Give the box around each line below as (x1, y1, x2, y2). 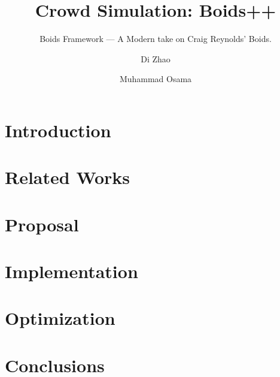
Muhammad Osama (119, 73, 192, 85)
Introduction (5, 117, 111, 142)
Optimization (5, 306, 115, 330)
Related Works (5, 165, 130, 189)
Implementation (5, 259, 138, 283)
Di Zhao (141, 52, 171, 65)
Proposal (5, 212, 79, 236)
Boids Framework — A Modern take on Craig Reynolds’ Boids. (39, 32, 272, 45)
